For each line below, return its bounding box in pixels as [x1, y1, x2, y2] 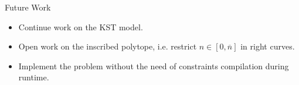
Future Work [5, 1, 51, 13]
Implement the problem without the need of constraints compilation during [18, 59, 289, 72]
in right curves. [240, 40, 295, 52]
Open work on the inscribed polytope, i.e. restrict [18, 40, 197, 52]
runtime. [18, 71, 49, 83]
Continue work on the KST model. [18, 20, 143, 33]
